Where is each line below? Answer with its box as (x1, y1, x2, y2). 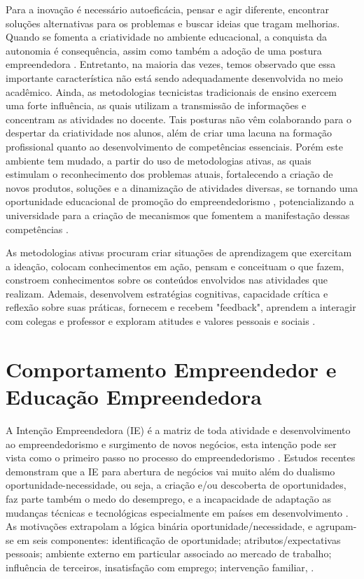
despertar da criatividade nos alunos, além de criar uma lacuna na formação (6, 125, 332, 140)
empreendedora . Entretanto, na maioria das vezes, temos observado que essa (6, 57, 336, 71)
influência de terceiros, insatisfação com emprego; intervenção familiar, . (6, 559, 314, 574)
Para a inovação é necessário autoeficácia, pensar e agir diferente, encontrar (6, 2, 329, 16)
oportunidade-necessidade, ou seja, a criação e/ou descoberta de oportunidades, (6, 477, 346, 492)
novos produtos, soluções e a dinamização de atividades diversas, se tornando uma (6, 180, 358, 195)
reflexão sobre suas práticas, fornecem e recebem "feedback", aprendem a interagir (6, 300, 356, 314)
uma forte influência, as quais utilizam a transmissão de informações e (6, 98, 307, 113)
